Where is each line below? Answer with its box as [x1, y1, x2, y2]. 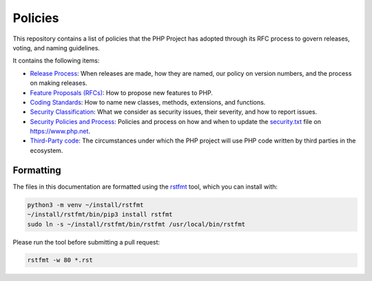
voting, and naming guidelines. [12, 43, 100, 52]
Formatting [12, 164, 61, 176]
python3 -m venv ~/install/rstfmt [27, 200, 144, 209]
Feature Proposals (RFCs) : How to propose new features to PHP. [30, 88, 213, 96]
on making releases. [30, 79, 87, 87]
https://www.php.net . [30, 127, 91, 136]
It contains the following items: [12, 56, 100, 65]
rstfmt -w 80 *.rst [27, 256, 93, 264]
